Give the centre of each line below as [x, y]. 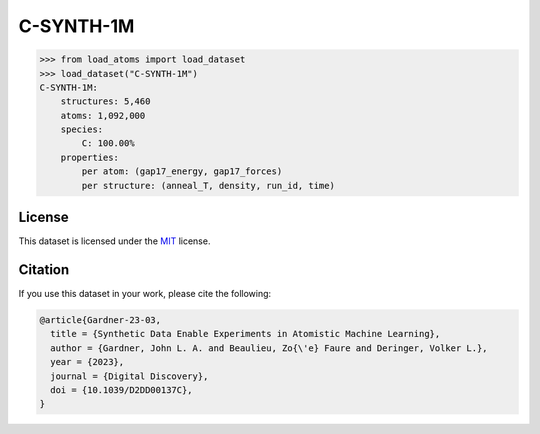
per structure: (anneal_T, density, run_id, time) [208, 185]
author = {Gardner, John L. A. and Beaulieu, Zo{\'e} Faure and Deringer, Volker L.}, [269, 348]
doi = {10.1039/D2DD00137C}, [122, 390]
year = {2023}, [87, 362]
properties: [90, 157]
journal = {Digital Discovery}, [129, 376]
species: [82, 129]
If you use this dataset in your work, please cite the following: [145, 294]
